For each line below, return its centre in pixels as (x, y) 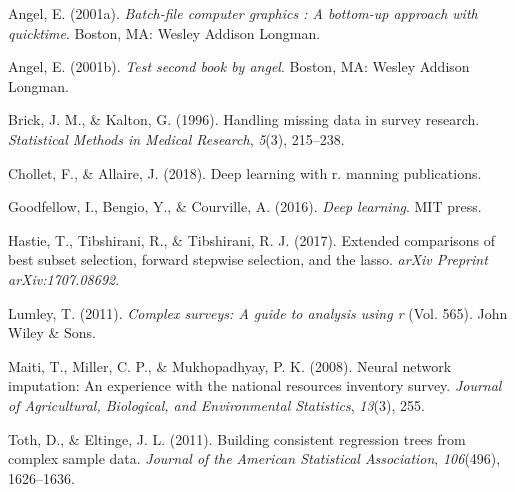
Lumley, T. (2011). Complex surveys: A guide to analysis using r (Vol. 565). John (258, 312)
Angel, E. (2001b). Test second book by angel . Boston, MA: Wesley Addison (239, 66)
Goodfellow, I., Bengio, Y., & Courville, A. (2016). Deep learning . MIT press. (245, 206)
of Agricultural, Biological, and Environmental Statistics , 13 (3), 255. (216, 404)
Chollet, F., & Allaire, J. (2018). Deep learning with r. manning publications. (245, 172)
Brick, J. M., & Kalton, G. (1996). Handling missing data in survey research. (244, 119)
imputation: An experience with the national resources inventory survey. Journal (255, 385)
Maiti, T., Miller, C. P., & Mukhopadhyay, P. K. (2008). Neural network (230, 365)
